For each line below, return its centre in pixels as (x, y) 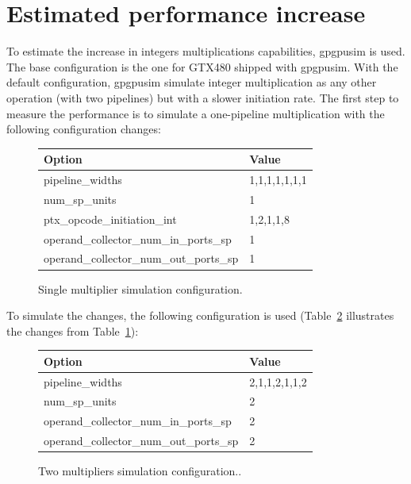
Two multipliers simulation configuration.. (140, 471)
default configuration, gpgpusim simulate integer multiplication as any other (192, 82)
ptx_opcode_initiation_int (110, 219)
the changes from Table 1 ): (73, 330)
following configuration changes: (84, 129)
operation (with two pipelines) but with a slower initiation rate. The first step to (203, 97)
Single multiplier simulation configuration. (140, 288)
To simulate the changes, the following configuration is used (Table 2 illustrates (200, 315)
